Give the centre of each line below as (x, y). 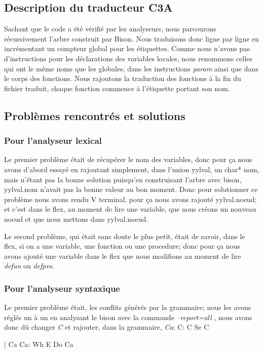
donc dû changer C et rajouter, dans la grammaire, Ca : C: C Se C (107, 327)
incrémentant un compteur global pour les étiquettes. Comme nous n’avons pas (127, 48)
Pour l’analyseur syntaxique (62, 288)
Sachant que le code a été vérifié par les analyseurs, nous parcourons (110, 29)
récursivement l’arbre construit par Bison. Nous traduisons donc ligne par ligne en (132, 38)
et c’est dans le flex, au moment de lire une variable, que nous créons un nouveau (130, 209)
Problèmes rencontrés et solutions (95, 115)
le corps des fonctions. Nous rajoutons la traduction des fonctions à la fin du (123, 78)
